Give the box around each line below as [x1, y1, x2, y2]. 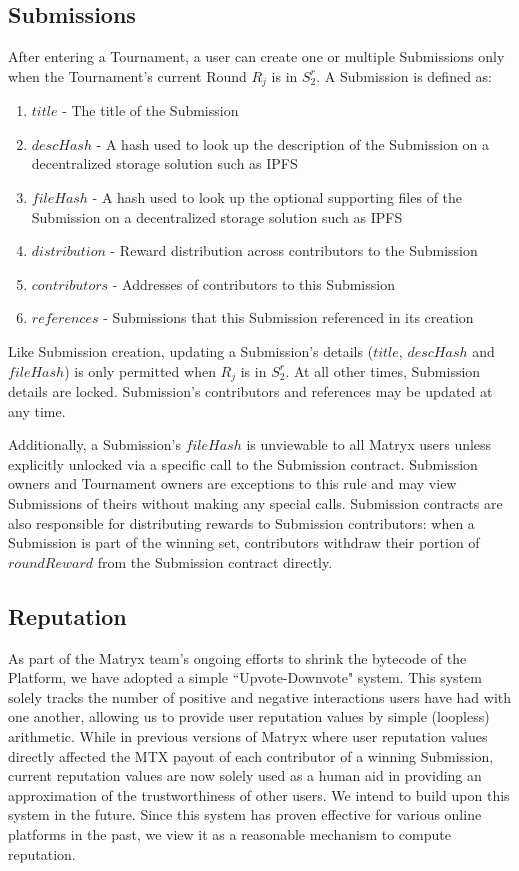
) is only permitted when [64, 360, 216, 381]
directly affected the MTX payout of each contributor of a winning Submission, [8, 745, 494, 766]
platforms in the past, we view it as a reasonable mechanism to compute [8, 823, 451, 844]
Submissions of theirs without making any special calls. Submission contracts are [8, 493, 503, 514]
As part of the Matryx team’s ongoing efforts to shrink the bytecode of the [8, 647, 467, 668]
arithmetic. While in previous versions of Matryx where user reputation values [8, 725, 488, 746]
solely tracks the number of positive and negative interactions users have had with [8, 686, 512, 707]
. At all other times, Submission [285, 360, 481, 381]
